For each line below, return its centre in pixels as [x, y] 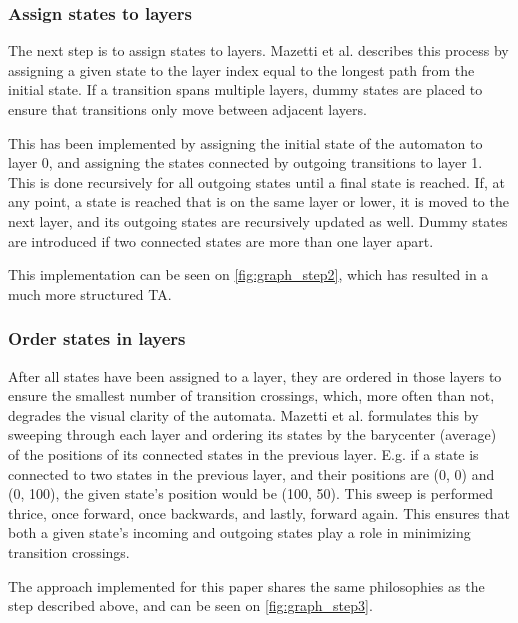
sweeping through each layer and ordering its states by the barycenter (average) [252, 434]
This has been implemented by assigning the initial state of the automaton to [245, 142]
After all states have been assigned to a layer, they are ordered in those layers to [255, 375]
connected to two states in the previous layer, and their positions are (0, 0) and [251, 473]
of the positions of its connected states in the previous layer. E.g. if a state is [243, 453]
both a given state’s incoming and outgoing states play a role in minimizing [239, 532]
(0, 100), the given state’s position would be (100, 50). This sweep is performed [251, 493]
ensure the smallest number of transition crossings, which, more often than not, [251, 395]
